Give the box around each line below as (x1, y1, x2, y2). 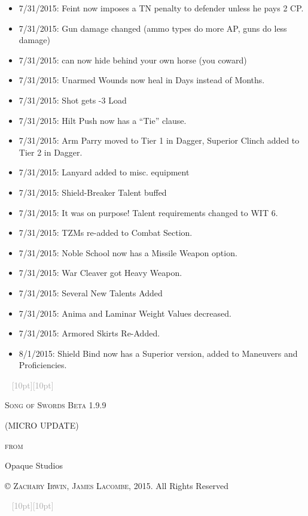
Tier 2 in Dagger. (19, 145, 83, 158)
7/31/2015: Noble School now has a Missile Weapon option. (19, 246, 237, 259)
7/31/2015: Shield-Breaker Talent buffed (19, 186, 167, 198)
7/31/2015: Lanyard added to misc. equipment (19, 166, 190, 178)
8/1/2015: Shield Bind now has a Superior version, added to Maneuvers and (19, 347, 298, 359)
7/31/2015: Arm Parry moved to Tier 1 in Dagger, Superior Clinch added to (19, 134, 300, 147)
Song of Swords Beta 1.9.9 (5, 399, 106, 411)
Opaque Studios (5, 459, 63, 472)
